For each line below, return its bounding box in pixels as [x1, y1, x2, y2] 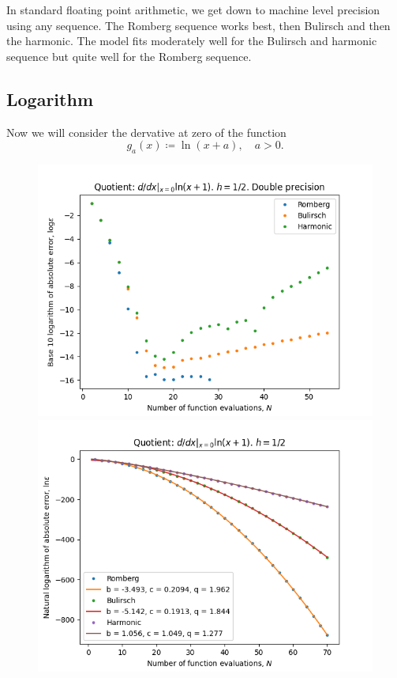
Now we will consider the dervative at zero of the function [6, 123, 287, 140]
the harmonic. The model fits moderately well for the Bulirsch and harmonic [6, 32, 377, 49]
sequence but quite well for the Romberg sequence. [6, 47, 252, 64]
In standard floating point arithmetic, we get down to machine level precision [6, 2, 380, 17]
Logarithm [6, 86, 93, 111]
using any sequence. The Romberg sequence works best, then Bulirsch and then [6, 17, 391, 33]
